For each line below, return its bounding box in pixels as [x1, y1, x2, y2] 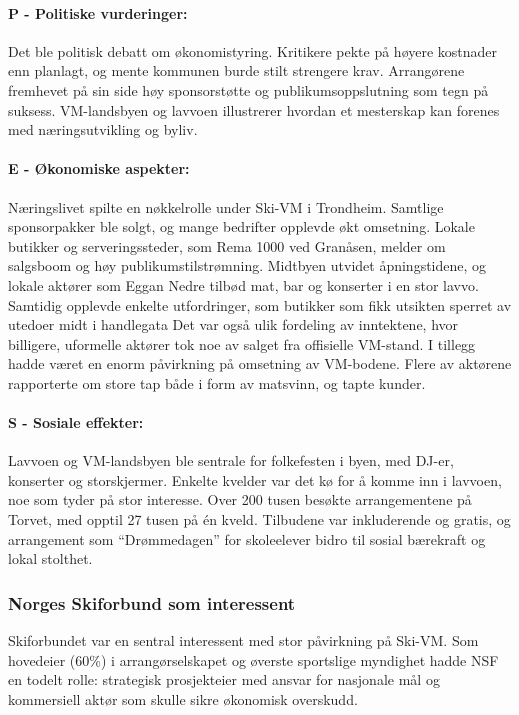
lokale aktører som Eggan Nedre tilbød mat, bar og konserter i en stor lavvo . [8, 274, 479, 295]
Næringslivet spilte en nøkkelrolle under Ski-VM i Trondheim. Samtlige [8, 196, 444, 217]
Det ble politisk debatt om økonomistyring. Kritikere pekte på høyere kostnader [8, 40, 498, 61]
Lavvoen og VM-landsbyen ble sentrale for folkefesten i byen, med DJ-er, [8, 450, 454, 471]
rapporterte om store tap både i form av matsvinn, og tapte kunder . [8, 372, 426, 393]
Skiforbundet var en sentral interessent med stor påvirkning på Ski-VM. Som [8, 630, 479, 651]
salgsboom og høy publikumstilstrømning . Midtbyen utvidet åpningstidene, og [8, 255, 487, 276]
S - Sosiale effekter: [8, 412, 144, 433]
